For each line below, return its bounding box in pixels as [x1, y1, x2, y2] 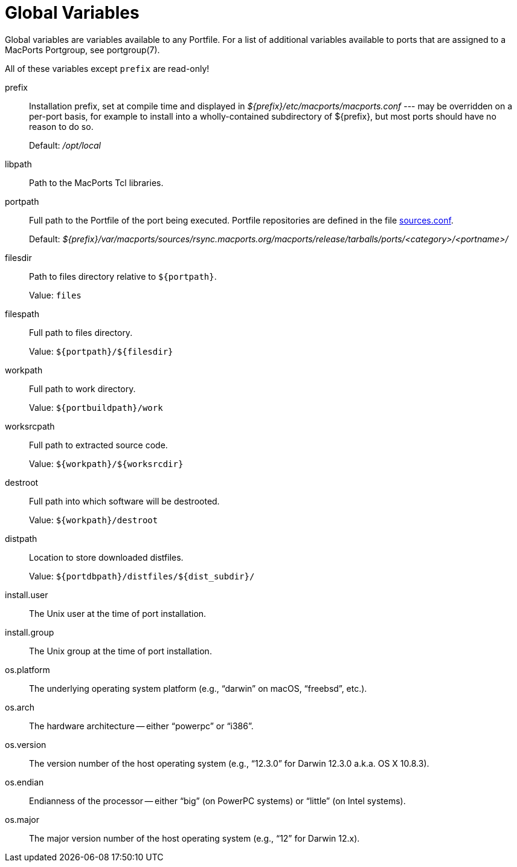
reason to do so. [29, 121, 94, 132]
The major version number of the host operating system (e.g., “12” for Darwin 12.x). [29, 833, 360, 843]
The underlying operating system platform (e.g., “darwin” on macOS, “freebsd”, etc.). [29, 683, 367, 694]
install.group [5, 627, 54, 637]
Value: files [29, 289, 82, 300]
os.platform [5, 664, 50, 675]
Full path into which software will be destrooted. [29, 495, 220, 506]
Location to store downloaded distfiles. [29, 552, 184, 562]
